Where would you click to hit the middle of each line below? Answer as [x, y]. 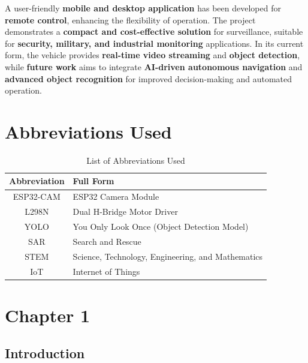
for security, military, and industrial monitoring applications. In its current [154, 43]
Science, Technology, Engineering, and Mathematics [168, 256]
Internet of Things [106, 271]
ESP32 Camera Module [116, 196]
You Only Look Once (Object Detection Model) [161, 226]
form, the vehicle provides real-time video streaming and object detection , [153, 55]
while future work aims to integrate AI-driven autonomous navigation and [154, 66]
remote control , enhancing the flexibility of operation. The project [130, 19]
